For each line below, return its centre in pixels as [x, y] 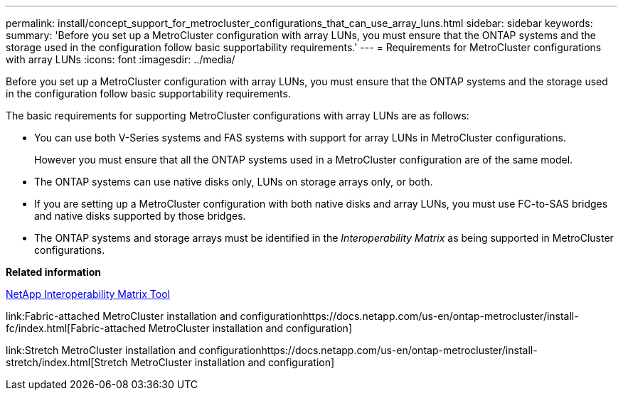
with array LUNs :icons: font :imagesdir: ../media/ [121, 59]
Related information [54, 272]
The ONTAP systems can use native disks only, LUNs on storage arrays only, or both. [234, 182]
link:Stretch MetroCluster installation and [101, 350]
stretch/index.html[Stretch [67, 362]
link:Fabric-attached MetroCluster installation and [122, 316]
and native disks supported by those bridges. [140, 216]
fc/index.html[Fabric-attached [76, 328]
